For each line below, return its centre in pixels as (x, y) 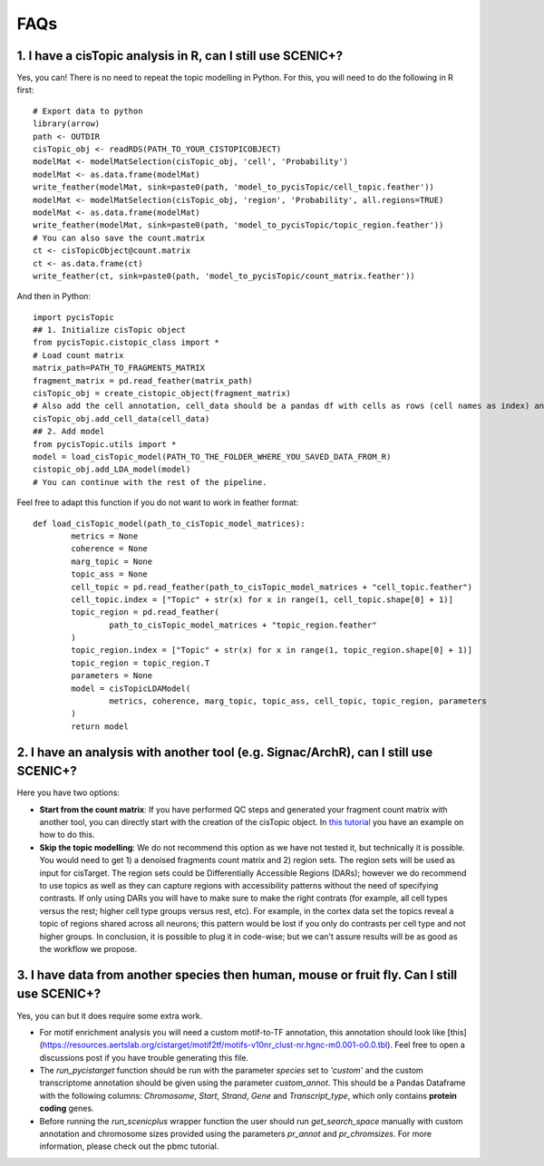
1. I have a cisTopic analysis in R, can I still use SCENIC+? (180, 56)
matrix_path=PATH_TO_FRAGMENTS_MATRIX (119, 368)
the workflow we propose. (88, 949)
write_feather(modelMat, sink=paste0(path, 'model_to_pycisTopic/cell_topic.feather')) (234, 187)
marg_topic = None (112, 561)
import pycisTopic (74, 317)
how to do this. (67, 835)
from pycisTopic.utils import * (105, 444)
